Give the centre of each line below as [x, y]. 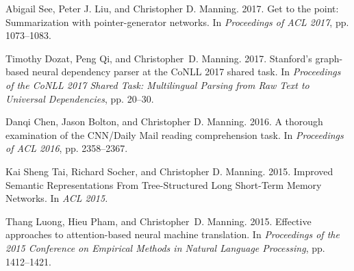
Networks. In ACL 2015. [57, 198]
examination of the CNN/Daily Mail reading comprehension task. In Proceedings [175, 134]
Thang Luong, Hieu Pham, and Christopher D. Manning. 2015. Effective [159, 221]
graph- [329, 58]
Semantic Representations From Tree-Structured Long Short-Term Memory [164, 184]
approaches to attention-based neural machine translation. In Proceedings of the [173, 234]
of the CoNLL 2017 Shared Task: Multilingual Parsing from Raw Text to [157, 85]
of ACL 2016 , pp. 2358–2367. [67, 148]
